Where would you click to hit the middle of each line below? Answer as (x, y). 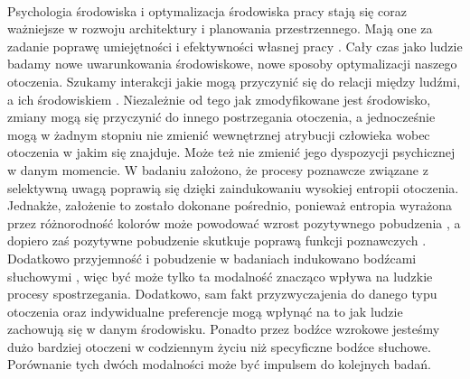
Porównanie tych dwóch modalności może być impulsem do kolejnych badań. (219, 364)
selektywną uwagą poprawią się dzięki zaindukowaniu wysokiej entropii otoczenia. (233, 187)
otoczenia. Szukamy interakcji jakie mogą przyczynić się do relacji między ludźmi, (234, 81)
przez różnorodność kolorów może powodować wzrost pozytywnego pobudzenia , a (234, 222)
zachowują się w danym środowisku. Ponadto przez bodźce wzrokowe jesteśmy (224, 329)
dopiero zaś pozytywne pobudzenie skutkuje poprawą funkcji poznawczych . (217, 240)
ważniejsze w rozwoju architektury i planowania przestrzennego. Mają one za (220, 28)
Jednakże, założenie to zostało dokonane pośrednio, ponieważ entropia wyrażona (230, 205)
